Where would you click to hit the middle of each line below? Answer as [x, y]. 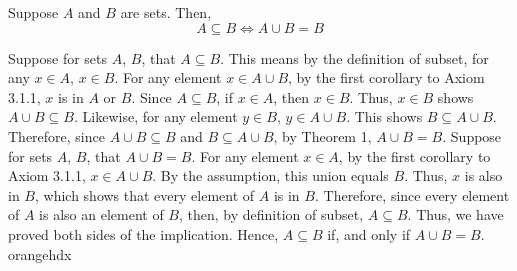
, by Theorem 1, [322, 135]
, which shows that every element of [144, 194]
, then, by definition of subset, [271, 214]
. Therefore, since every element [412, 194]
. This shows [384, 116]
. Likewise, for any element [156, 116]
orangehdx [40, 253]
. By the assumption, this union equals [270, 175]
